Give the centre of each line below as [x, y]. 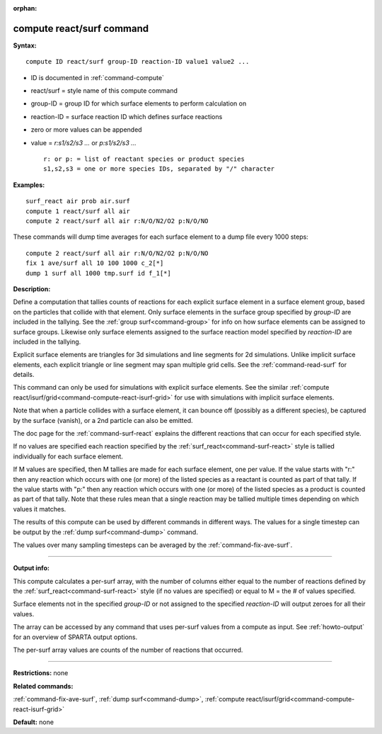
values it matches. [40, 509]
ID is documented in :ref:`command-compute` [97, 77]
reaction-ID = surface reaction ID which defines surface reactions [127, 116]
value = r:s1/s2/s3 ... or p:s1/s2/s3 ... [84, 142]
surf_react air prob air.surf [78, 201]
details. [24, 375]
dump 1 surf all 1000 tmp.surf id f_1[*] [98, 273]
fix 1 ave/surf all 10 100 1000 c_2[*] [95, 263]
